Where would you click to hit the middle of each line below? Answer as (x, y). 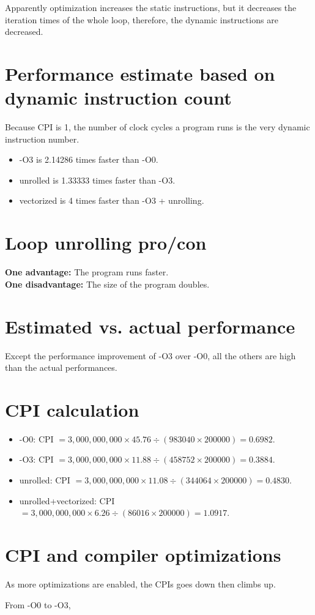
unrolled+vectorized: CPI (67, 500)
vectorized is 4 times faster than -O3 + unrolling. (112, 200)
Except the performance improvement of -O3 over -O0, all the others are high (150, 355)
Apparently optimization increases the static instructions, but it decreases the (151, 7)
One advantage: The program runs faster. (87, 272)
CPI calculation (72, 409)
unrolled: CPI (45, 480)
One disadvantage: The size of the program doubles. (107, 284)
